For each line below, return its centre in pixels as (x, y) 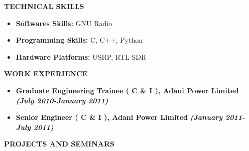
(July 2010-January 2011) (62, 100)
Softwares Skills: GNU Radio (64, 23)
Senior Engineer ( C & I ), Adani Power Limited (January (119, 117)
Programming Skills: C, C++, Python (79, 40)
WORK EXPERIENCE (46, 73)
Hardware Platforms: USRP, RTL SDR (81, 56)
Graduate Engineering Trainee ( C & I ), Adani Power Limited (127, 90)
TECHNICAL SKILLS (44, 6)
